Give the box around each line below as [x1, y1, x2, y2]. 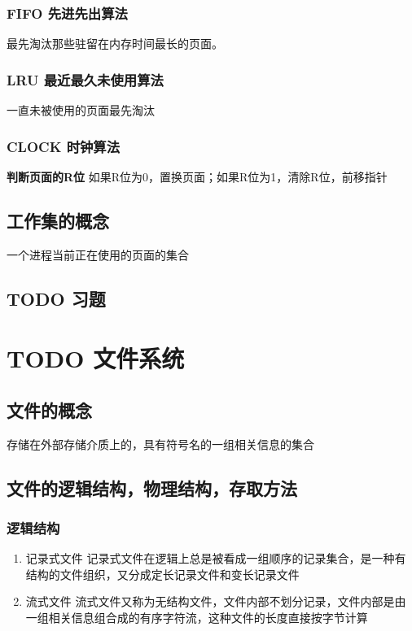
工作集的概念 [7, 207, 109, 233]
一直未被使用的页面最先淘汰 [7, 102, 155, 119]
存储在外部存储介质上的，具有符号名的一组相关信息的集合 [7, 435, 314, 452]
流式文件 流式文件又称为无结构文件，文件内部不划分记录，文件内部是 [25, 593, 395, 610]
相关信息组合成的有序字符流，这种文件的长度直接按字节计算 [48, 608, 368, 625]
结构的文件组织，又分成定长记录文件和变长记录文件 [25, 565, 300, 582]
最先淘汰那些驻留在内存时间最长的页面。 [7, 35, 223, 52]
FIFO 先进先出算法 [7, 2, 128, 23]
